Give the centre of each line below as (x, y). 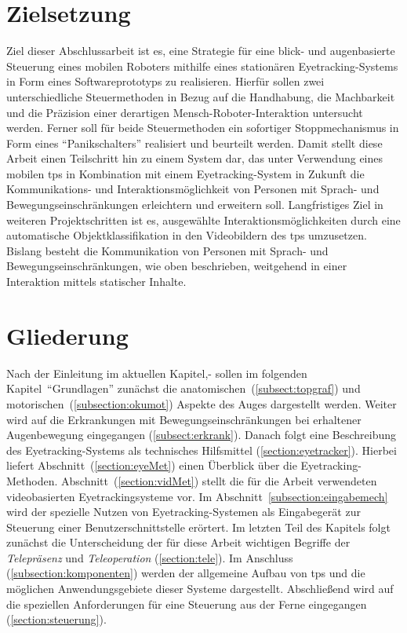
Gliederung (67, 335)
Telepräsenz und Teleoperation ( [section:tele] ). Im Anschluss (150, 557)
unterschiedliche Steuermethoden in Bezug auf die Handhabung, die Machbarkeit (201, 96)
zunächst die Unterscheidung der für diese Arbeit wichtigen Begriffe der (178, 542)
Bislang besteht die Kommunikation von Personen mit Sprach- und (167, 250)
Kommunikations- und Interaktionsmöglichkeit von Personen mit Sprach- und (193, 189)
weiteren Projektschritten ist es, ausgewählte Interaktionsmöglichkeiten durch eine (203, 220)
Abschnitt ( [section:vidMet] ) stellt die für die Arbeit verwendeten (219, 480)
